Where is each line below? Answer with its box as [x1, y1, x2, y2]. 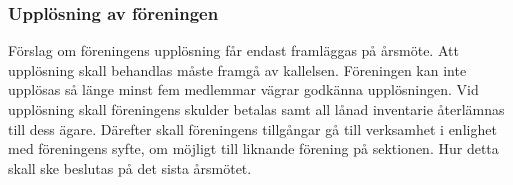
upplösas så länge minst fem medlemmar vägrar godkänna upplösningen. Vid [8, 79, 479, 100]
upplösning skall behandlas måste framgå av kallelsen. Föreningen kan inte [8, 59, 467, 80]
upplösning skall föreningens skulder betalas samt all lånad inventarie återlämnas [8, 99, 505, 119]
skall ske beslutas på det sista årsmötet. [8, 157, 252, 178]
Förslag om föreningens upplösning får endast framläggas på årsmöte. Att [8, 40, 459, 61]
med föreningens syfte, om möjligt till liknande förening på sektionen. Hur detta [8, 138, 499, 159]
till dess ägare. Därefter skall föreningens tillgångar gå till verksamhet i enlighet [8, 118, 497, 139]
